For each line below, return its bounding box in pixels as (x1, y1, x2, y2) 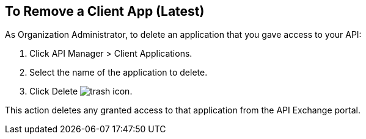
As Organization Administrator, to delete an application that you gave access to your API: (5, 29, 362, 40)
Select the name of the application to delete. (29, 67, 208, 78)
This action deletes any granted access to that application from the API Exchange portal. (5, 105, 361, 116)
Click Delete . (29, 86, 133, 97)
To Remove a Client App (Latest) (5, 4, 205, 19)
